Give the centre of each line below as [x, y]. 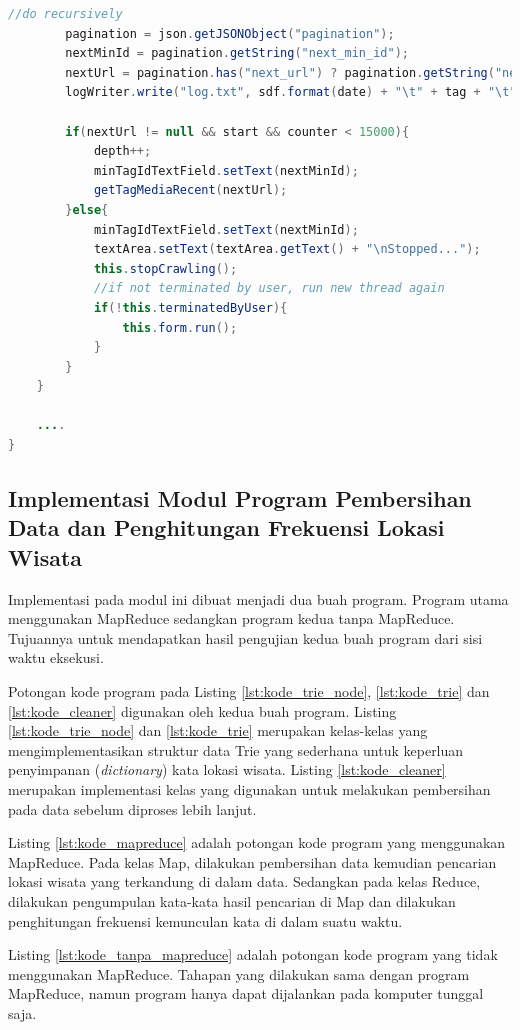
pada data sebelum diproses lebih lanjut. [132, 808]
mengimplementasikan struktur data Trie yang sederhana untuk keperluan [236, 749]
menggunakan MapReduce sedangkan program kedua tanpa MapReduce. [231, 618]
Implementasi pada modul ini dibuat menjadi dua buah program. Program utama [258, 598]
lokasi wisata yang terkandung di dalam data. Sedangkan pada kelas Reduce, [244, 881]
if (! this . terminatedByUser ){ [190, 307]
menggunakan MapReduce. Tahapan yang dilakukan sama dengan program [239, 973]
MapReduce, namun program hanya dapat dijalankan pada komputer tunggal [246, 993]
